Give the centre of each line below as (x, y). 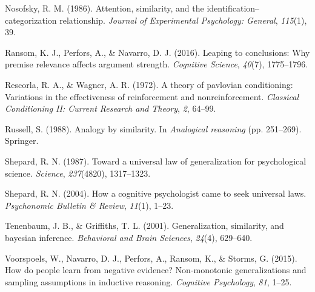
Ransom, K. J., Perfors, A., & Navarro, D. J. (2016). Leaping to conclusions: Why (157, 52)
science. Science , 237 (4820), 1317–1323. (78, 173)
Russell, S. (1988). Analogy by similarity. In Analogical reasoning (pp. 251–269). (153, 128)
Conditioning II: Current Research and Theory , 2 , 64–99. (111, 108)
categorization (31, 20)
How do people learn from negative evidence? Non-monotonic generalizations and (156, 270)
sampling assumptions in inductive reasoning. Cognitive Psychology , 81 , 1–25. (148, 281)
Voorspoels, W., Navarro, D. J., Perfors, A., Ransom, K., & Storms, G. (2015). (151, 258)
